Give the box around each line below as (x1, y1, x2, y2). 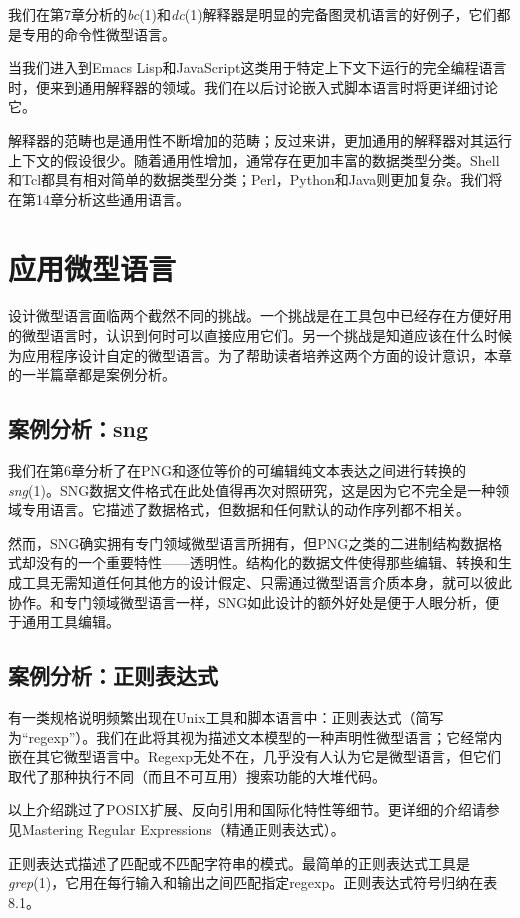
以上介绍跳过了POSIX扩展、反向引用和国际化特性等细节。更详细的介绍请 (8, 799, 486, 820)
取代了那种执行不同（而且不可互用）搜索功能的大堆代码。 (8, 765, 386, 786)
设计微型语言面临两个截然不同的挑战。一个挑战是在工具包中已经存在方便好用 (8, 305, 512, 326)
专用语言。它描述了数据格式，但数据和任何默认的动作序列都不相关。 (21, 499, 470, 520)
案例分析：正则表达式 (8, 660, 218, 691)
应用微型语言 (8, 247, 177, 288)
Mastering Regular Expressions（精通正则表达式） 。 (21, 818, 345, 839)
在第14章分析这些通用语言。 (8, 188, 190, 209)
